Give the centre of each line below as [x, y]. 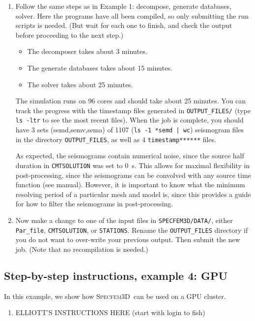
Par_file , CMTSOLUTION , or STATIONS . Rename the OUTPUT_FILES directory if [132, 230]
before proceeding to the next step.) [70, 35]
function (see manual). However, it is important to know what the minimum [130, 185]
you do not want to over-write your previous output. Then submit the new [128, 239]
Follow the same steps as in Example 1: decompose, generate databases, [123, 6]
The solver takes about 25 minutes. [80, 84]
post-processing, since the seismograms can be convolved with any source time [133, 175]
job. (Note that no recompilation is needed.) [82, 249]
